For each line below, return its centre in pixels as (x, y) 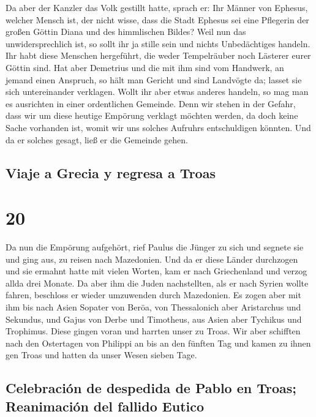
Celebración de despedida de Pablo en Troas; (151, 388)
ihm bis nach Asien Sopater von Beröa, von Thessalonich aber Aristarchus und (153, 307)
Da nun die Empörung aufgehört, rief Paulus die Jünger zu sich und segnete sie (155, 247)
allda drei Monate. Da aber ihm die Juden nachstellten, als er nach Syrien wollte (157, 283)
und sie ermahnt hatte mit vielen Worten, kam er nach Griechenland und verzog (156, 271)
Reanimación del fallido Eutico (105, 406)
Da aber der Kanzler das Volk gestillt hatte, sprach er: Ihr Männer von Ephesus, (157, 7)
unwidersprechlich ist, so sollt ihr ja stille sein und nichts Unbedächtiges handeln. (158, 43)
